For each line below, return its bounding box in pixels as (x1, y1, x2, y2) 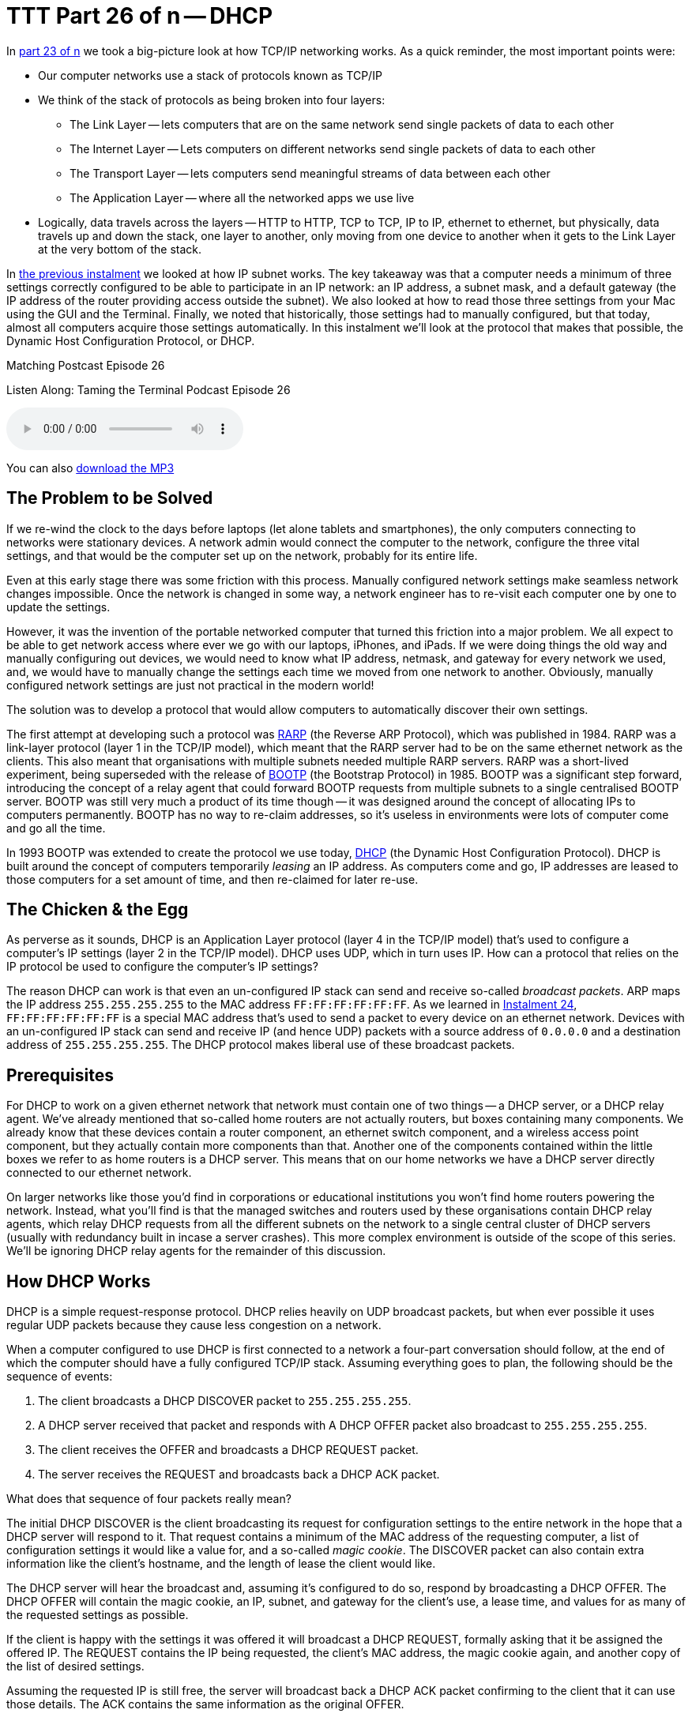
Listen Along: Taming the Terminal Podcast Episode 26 (6, 382, 291, 396)
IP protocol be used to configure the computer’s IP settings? (6, 960, 318, 974)
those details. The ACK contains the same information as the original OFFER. (6, 1697, 404, 1711)
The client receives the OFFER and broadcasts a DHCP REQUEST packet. (38, 1443, 419, 1457)
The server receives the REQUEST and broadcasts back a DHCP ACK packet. (38, 1467, 440, 1482)
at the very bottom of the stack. (38, 242, 202, 256)
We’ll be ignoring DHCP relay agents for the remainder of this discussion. (6, 1244, 386, 1258)
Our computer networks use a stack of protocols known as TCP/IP (38, 68, 382, 82)
